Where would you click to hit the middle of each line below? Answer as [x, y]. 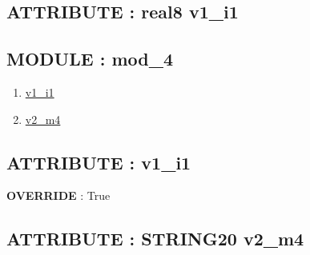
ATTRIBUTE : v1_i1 [99, 162]
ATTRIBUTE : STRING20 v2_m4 [155, 239]
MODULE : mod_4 [90, 59]
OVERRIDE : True [58, 195]
